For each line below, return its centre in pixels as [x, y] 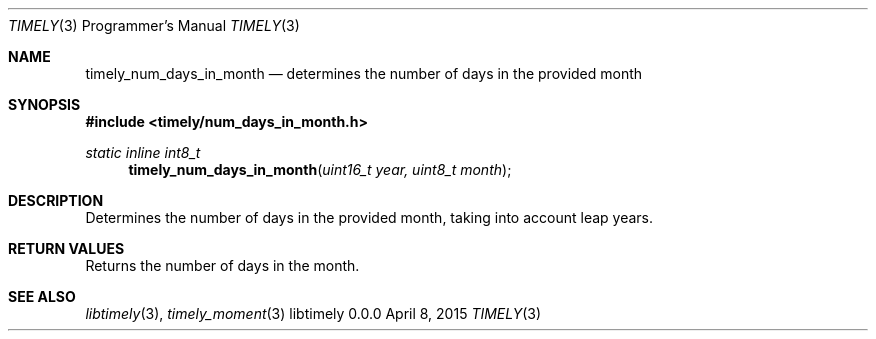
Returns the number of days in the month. [222, 265]
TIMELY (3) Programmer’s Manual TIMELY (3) [154, 25]
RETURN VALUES [66, 248]
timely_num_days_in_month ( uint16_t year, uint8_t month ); [320, 169]
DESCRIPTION [56, 200]
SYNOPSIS [44, 104]
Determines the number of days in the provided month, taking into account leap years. [369, 217]
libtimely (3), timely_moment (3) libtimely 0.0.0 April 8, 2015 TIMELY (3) [313, 313]
